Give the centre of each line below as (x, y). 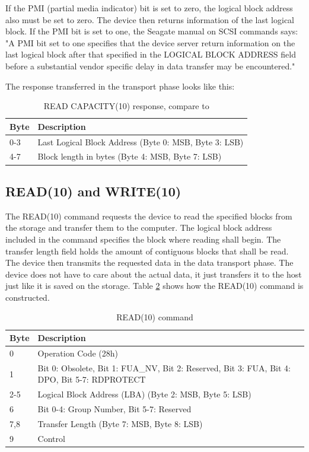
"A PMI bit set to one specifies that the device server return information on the (150, 42)
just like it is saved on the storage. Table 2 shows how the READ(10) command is (154, 286)
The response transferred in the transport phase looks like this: (120, 86)
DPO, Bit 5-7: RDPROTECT (92, 379)
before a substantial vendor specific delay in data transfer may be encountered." (150, 66)
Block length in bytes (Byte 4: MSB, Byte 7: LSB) (130, 156)
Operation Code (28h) (78, 353)
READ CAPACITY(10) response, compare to (126, 106)
